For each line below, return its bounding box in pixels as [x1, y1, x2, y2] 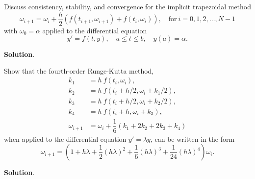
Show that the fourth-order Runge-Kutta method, [4, 65, 154, 76]
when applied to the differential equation [4, 133, 127, 144]
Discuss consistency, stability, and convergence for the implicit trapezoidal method [4, 1, 251, 11]
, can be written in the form [150, 133, 235, 144]
